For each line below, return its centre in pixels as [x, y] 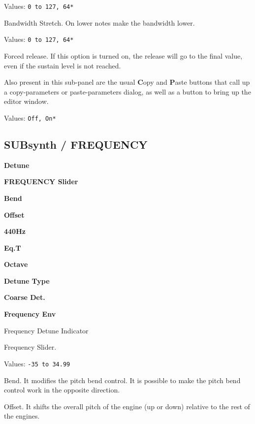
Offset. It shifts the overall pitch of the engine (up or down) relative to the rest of [127, 406]
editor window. [26, 101]
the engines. [22, 416]
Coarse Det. [25, 297]
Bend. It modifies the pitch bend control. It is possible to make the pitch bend [122, 380]
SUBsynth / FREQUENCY [76, 144]
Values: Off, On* [30, 117]
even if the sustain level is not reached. [63, 65]
